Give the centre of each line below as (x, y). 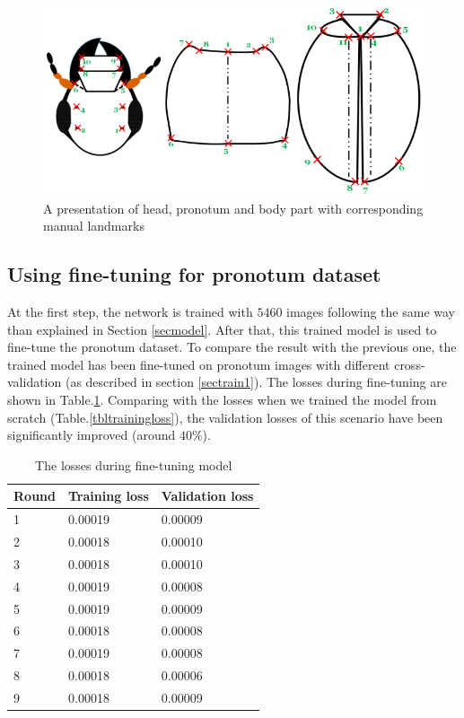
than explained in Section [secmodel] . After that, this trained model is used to (222, 329)
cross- (410, 364)
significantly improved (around (92, 435)
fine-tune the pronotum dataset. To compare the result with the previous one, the (232, 347)
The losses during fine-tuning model (134, 464)
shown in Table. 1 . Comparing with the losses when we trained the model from (222, 399)
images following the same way (371, 311)
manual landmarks (94, 226)
